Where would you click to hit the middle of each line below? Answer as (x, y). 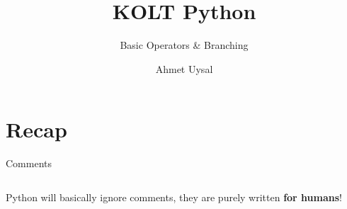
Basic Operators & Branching (184, 45)
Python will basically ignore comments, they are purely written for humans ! (174, 197)
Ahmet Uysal (184, 68)
